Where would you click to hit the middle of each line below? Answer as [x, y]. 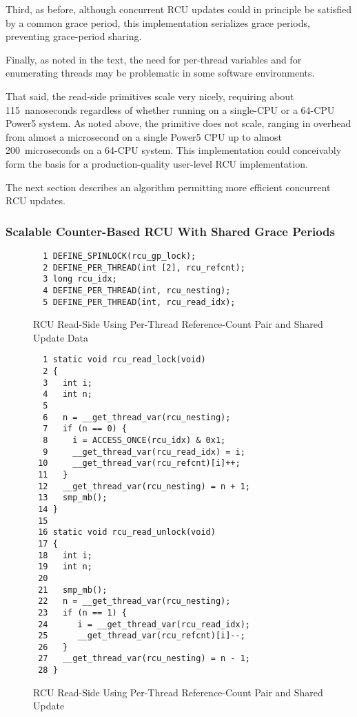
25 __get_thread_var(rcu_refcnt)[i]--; [142, 636]
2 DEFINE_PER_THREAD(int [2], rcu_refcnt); [144, 267]
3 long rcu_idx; [80, 279]
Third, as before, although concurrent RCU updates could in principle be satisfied [179, 9]
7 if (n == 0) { [85, 429]
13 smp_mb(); [73, 498]
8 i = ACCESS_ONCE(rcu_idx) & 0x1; [134, 440]
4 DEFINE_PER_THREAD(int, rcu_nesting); [137, 290]
